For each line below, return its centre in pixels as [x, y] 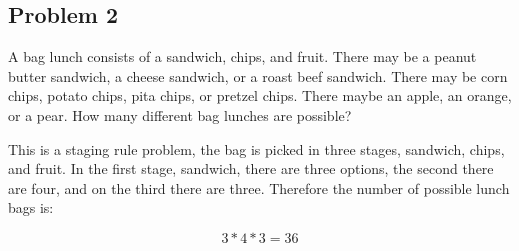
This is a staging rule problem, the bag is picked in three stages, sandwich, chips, [256, 148]
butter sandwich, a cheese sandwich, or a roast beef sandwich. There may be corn [258, 75]
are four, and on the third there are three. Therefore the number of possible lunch [259, 187]
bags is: [31, 207]
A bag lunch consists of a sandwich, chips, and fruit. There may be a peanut [242, 56]
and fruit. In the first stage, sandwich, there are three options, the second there [251, 168]
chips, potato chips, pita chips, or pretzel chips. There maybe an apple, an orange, [260, 95]
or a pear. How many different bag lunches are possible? [180, 114]
